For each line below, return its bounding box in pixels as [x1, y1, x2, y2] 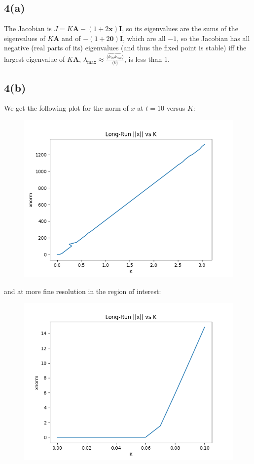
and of [62, 33, 81, 43]
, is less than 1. [124, 53, 170, 64]
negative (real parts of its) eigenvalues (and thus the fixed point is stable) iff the [4, 42, 247, 53]
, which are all [122, 33, 166, 43]
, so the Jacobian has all [177, 33, 250, 43]
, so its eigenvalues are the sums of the [122, 23, 238, 34]
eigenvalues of [4, 33, 45, 43]
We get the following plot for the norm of [4, 103, 129, 113]
